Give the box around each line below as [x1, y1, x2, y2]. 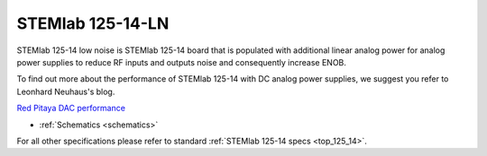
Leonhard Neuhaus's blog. [16, 86, 115, 97]
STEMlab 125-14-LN [16, 13, 170, 33]
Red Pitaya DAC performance [16, 103, 126, 114]
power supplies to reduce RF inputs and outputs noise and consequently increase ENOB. [16, 56, 347, 67]
